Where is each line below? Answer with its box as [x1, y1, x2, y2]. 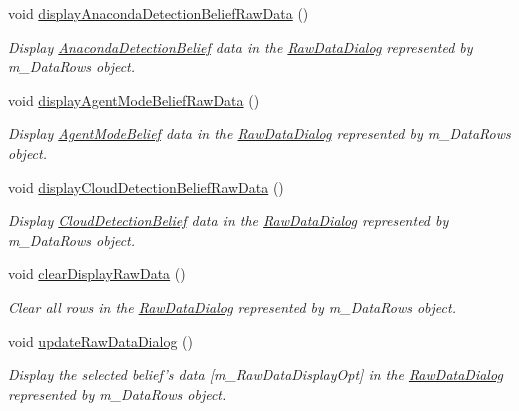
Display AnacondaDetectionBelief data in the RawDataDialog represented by [8, 36, 473, 57]
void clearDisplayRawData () [8, 263, 186, 284]
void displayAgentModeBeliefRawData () [8, 89, 260, 110]
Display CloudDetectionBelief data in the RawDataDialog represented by [8, 210, 449, 231]
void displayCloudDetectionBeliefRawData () [8, 176, 284, 197]
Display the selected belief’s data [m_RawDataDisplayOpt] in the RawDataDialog [8, 364, 503, 385]
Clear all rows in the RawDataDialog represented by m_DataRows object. [8, 296, 456, 317]
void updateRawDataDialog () [8, 330, 193, 351]
